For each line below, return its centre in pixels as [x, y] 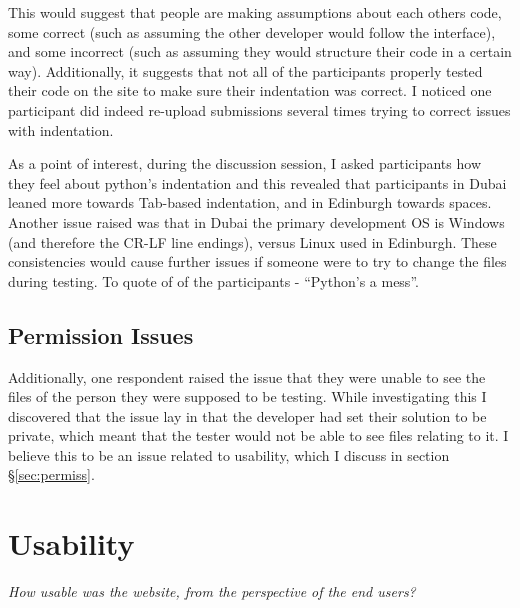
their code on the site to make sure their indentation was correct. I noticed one [250, 90]
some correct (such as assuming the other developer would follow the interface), [252, 31]
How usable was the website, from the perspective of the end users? [212, 591]
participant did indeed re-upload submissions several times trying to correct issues [259, 109]
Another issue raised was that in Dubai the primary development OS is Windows [256, 221]
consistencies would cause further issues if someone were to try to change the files [257, 261]
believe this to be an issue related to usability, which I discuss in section [229, 454]
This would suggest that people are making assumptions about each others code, [255, 12]
